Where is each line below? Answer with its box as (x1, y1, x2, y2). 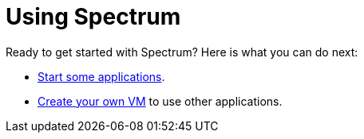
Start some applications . (38, 69, 165, 83)
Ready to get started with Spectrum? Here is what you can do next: (6, 44, 358, 59)
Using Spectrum (6, 3, 181, 30)
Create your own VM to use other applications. (38, 94, 283, 108)
